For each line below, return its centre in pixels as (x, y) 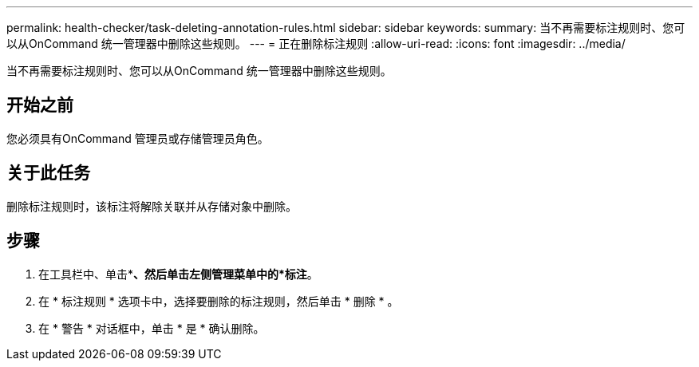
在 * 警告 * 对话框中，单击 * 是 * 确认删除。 (152, 328)
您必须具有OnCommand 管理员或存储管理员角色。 (138, 138)
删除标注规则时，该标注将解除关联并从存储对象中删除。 (152, 206)
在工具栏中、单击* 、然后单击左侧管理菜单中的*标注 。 (178, 274)
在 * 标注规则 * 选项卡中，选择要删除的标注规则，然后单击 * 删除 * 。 (219, 301)
